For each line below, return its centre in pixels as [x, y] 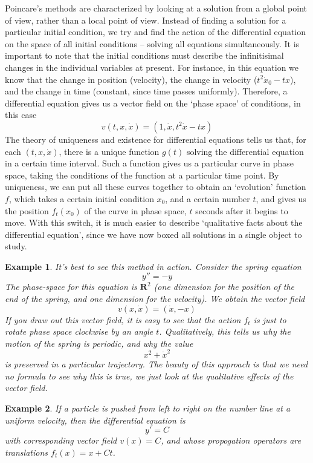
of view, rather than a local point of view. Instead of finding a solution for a [146, 20]
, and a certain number [208, 198]
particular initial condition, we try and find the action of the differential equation [156, 32]
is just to [270, 319]
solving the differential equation [245, 151]
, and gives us [281, 198]
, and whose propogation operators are [231, 440]
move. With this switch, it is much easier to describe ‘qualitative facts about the [154, 222]
